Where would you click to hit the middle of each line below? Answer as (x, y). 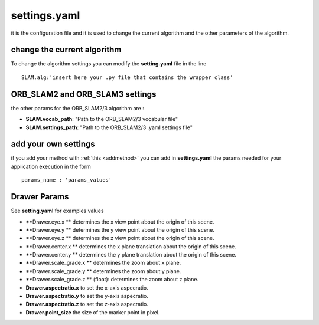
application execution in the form (51, 166)
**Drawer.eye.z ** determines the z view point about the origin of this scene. (120, 238)
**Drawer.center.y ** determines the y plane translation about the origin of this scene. (131, 255)
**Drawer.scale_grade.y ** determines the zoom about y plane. (103, 271)
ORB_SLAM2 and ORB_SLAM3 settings (84, 94)
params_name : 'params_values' (67, 180)
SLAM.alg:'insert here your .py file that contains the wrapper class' (127, 77)
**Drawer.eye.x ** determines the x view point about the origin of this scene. (120, 222)
